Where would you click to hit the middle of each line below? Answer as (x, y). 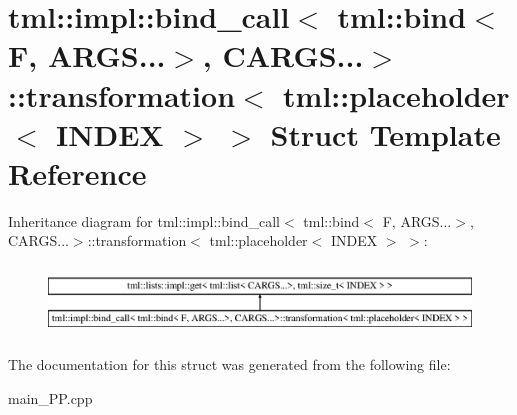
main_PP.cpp (50, 397)
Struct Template (385, 133)
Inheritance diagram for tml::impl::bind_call (144, 220)
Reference (77, 172)
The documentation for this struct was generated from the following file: (229, 364)
